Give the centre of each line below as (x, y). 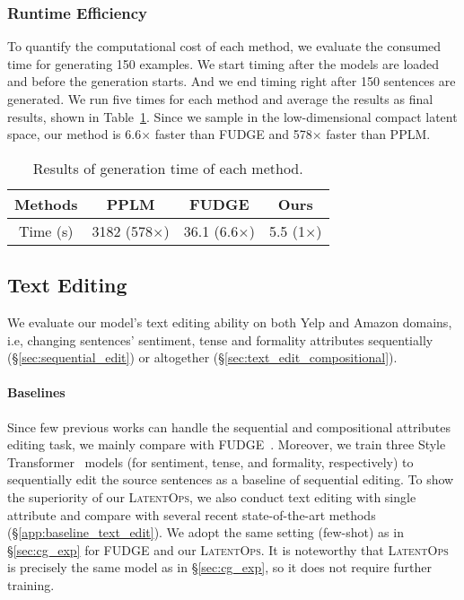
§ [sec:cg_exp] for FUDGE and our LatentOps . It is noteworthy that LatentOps (228, 549)
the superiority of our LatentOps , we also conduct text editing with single (212, 496)
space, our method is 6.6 (74, 134)
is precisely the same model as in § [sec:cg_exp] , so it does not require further (219, 567)
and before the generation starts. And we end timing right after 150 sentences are (232, 81)
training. (31, 584)
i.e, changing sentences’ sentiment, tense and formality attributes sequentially (220, 339)
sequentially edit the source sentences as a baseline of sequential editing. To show (231, 479)
